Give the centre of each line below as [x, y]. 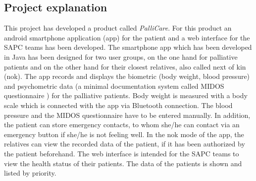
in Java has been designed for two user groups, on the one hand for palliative [121, 56]
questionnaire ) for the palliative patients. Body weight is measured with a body [126, 95]
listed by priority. [30, 173]
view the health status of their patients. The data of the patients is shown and [123, 163]
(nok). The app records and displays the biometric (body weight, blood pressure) [127, 76]
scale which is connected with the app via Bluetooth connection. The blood [118, 105]
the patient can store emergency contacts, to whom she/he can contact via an [122, 125]
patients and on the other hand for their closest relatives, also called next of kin [125, 66]
